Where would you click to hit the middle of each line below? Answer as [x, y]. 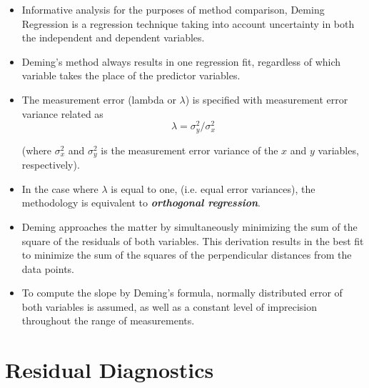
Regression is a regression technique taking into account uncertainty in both [188, 23]
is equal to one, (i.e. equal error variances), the [213, 188]
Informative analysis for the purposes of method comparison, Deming [173, 9]
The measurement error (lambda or [99, 99]
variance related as [62, 113]
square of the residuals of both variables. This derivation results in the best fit [193, 240]
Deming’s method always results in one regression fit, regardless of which [181, 61]
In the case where [60, 188]
